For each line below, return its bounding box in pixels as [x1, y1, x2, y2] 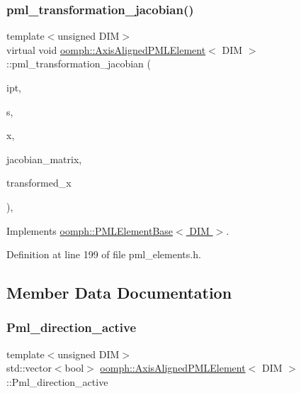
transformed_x [6, 175, 72, 190]
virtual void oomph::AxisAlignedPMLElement [6, 42, 206, 57]
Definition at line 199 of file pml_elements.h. [6, 247, 201, 262]
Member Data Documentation [6, 282, 232, 304]
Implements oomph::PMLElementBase [6, 223, 174, 238]
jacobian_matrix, [6, 151, 82, 166]
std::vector [6, 360, 52, 375]
